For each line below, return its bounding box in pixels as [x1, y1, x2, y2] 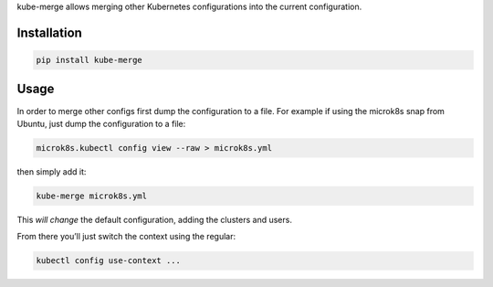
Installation [16, 25, 82, 40]
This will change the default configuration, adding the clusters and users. [16, 214, 292, 225]
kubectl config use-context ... [36, 256, 182, 266]
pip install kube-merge [36, 55, 143, 65]
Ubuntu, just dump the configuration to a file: [16, 118, 186, 129]
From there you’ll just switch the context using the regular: [16, 231, 236, 242]
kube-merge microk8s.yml [36, 190, 148, 201]
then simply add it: [16, 165, 87, 177]
